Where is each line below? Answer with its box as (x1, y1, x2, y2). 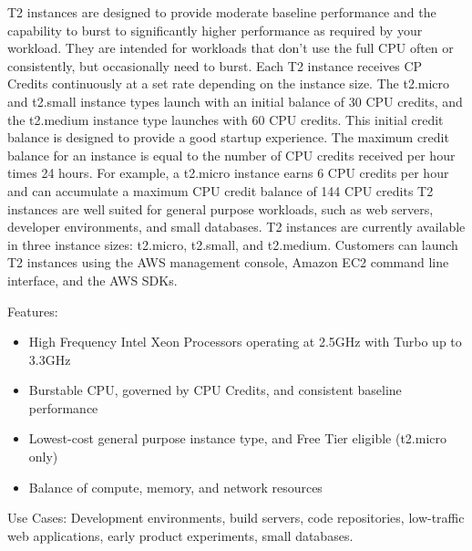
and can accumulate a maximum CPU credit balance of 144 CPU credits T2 (7, 181, 434, 200)
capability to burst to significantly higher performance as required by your (7, 20, 423, 39)
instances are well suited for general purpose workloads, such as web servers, (7, 199, 434, 218)
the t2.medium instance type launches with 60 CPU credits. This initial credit (7, 109, 444, 129)
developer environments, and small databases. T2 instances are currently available (7, 217, 466, 236)
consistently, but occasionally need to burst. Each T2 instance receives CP (7, 56, 423, 75)
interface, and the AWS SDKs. (7, 270, 178, 289)
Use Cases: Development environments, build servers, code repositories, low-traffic (7, 508, 465, 527)
